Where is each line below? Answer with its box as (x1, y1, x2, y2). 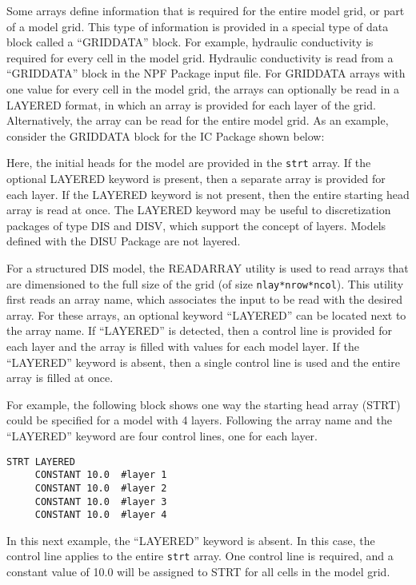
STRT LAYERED (6, 456, 75, 468)
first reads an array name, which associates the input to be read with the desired (6, 291, 402, 308)
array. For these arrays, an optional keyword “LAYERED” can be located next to (6, 306, 406, 323)
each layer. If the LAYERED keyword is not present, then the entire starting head (6, 185, 410, 202)
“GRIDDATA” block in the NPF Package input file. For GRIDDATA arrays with (6, 65, 406, 82)
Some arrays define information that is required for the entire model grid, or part (6, 2, 405, 18)
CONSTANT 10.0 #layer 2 (34, 482, 167, 494)
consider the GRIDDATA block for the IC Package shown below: (6, 127, 325, 144)
